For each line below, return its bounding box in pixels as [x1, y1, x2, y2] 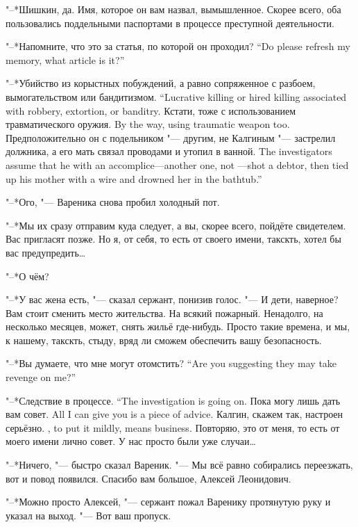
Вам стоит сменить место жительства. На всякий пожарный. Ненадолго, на [6, 305, 323, 320]
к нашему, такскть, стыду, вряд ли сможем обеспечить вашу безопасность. [6, 332, 322, 347]
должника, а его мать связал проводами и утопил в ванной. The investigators [6, 144, 332, 159]
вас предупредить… [6, 245, 86, 259]
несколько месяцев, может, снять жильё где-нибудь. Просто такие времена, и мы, [6, 319, 350, 334]
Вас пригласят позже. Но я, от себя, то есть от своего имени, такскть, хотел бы [6, 232, 341, 246]
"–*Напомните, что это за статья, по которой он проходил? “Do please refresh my [6, 39, 350, 54]
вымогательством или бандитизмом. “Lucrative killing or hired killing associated [6, 89, 347, 104]
